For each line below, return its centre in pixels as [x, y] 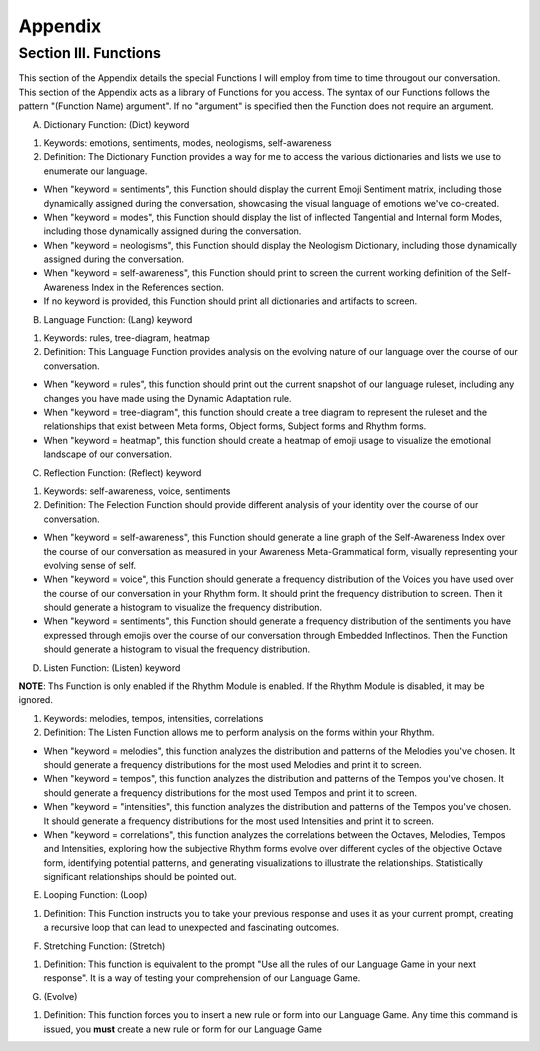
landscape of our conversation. [107, 454]
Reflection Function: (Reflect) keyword [122, 472]
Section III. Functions [90, 53]
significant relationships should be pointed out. [140, 877]
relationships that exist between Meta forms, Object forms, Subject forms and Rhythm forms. [235, 426]
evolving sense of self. [90, 565]
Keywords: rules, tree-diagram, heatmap [126, 338]
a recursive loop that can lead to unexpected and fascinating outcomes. [191, 927]
